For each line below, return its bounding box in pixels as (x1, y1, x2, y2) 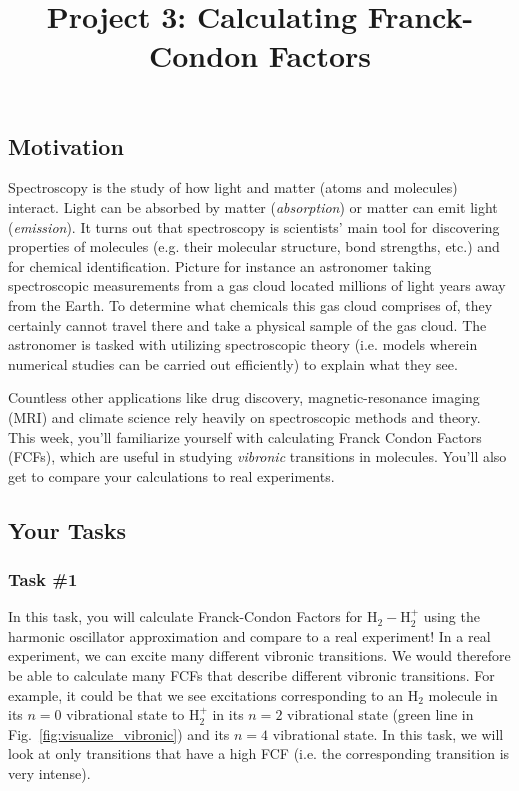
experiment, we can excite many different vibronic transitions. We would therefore (8, 645, 511, 666)
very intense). (8, 763, 91, 784)
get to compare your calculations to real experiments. (8, 465, 335, 486)
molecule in (428, 684, 498, 705)
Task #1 (8, 566, 78, 591)
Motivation (8, 130, 124, 161)
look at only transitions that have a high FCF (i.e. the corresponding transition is (8, 743, 510, 764)
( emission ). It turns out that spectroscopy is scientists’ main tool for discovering (8, 216, 500, 237)
